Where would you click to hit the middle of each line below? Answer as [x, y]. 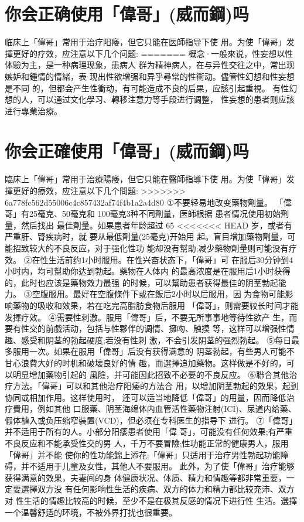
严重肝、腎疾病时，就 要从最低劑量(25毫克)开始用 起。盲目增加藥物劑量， [146, 236]
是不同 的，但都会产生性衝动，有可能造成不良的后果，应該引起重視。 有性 [147, 88]
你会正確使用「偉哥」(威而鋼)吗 [127, 151]
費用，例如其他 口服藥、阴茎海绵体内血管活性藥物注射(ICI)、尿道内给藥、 [154, 409]
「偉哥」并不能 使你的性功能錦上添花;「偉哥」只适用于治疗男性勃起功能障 [147, 454]
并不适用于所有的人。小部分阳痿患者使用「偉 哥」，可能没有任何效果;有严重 [149, 431]
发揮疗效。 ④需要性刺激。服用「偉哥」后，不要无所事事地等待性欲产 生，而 [151, 317]
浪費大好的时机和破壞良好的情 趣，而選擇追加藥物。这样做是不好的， [153, 362]
